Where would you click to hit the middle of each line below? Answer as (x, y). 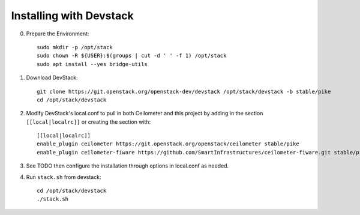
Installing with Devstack (73, 16)
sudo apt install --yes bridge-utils (92, 64)
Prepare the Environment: (58, 34)
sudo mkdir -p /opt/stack (75, 47)
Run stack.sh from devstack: (64, 177)
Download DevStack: (52, 77)
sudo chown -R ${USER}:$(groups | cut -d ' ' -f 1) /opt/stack (132, 56)
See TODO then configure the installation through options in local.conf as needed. (127, 166)
